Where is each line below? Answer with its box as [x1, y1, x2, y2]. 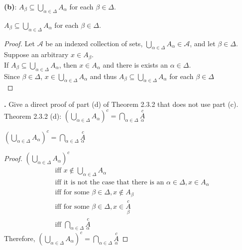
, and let [190, 38, 216, 48]
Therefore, [4, 233, 35, 243]
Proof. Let [4, 38, 35, 48]
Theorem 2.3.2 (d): [4, 110, 62, 121]
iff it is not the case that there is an [55, 178, 164, 186]
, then [59, 59, 77, 70]
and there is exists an [103, 59, 168, 70]
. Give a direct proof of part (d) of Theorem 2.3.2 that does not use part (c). [4, 99, 239, 109]
